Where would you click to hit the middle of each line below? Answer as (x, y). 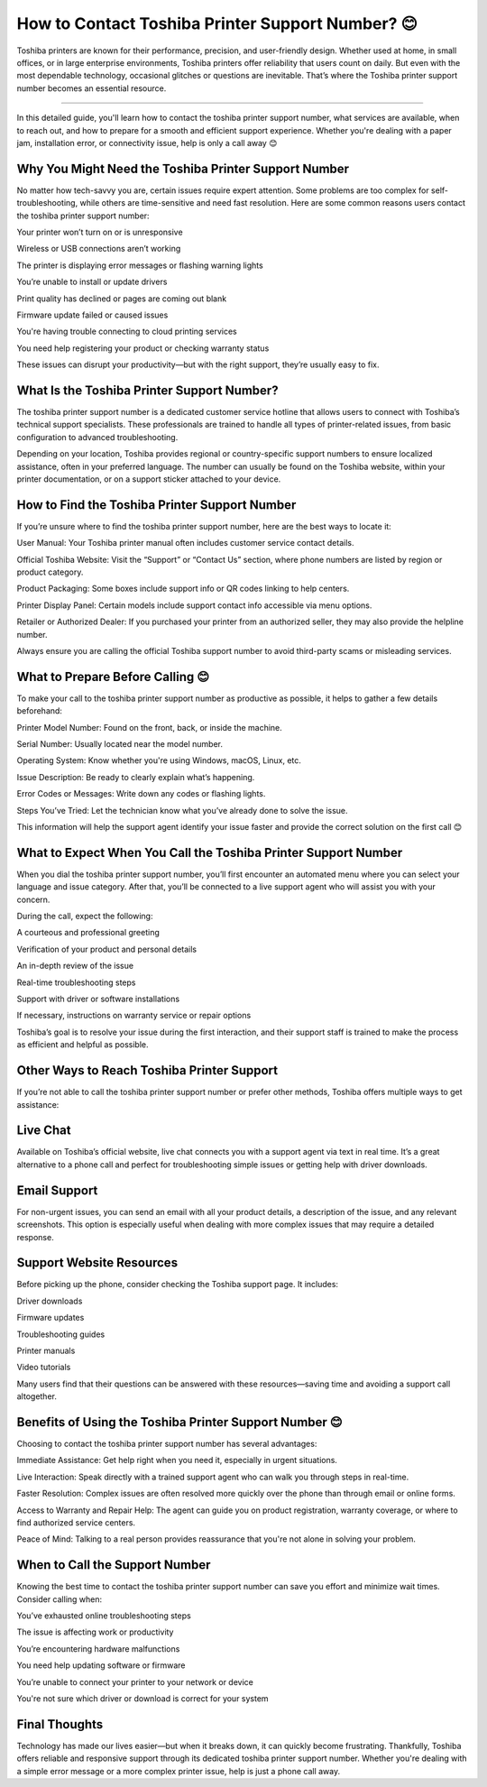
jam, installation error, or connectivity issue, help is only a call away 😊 (147, 143)
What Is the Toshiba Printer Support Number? (147, 390)
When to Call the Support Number (114, 1565)
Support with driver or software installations (98, 999)
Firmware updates (51, 1318)
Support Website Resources (97, 1263)
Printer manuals (46, 1350)
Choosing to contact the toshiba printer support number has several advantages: (167, 1444)
